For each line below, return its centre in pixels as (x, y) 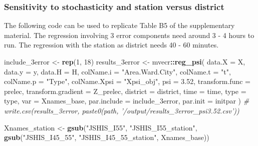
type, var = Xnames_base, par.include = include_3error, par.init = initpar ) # (127, 101)
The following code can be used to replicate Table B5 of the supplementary (119, 25)
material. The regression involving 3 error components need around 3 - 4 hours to (129, 35)
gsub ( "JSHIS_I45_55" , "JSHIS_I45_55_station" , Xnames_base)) (107, 137)
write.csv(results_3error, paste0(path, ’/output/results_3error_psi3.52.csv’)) (122, 110)
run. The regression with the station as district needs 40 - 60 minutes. (111, 45)
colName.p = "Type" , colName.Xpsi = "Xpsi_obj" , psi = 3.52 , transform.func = (127, 81)
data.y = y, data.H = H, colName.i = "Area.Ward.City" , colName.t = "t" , (117, 71)
